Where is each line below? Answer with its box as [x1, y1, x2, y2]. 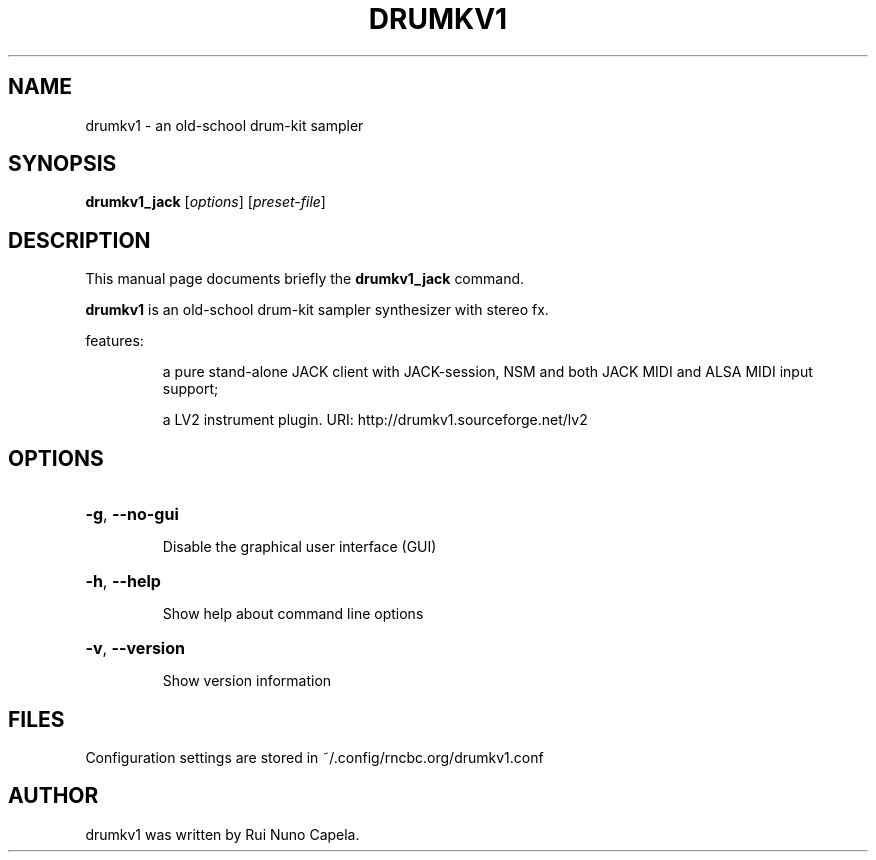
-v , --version [85, 638, 185, 659]
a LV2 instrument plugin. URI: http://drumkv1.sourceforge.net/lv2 [162, 411, 588, 429]
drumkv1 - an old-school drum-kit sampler [85, 116, 364, 134]
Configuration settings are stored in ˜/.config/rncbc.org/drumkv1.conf [85, 748, 544, 766]
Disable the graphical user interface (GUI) [162, 538, 437, 556]
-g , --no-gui [85, 504, 179, 525]
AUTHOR [8, 783, 99, 809]
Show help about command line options [162, 605, 424, 623]
